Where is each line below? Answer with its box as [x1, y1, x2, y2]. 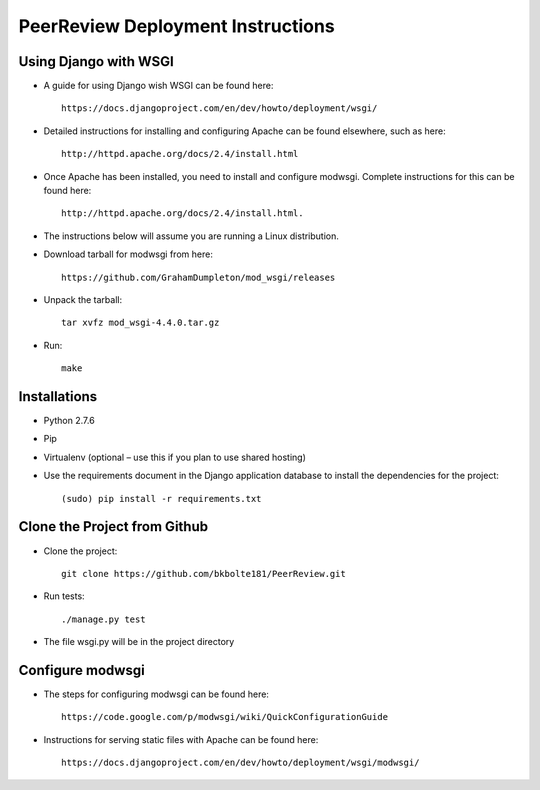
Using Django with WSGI [18, 53, 174, 70]
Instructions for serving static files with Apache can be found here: [43, 733, 319, 745]
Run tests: [43, 590, 85, 602]
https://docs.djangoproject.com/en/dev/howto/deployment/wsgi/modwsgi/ [61, 757, 420, 769]
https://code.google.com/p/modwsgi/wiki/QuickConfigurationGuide [61, 711, 389, 723]
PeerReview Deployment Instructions [18, 15, 335, 37]
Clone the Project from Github [18, 518, 209, 535]
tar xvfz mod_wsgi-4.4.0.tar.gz [61, 317, 220, 329]
